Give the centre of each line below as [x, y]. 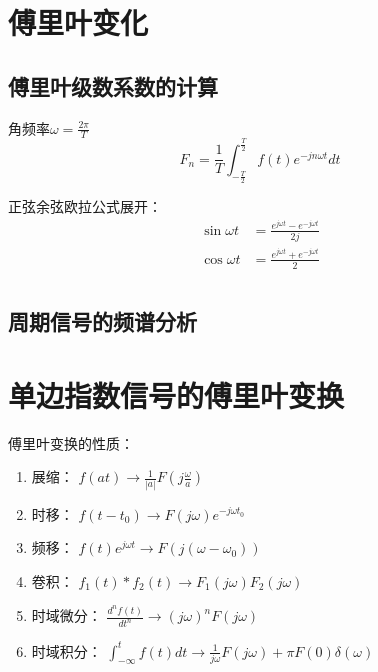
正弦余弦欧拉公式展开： [85, 205]
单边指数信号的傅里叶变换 [176, 394]
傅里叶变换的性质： [71, 442]
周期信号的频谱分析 [102, 321]
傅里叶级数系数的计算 [113, 85]
